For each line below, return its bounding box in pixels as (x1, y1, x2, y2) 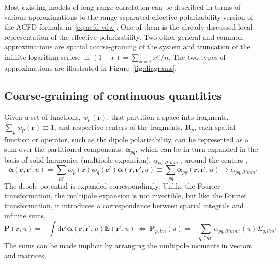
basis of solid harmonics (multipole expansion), (4, 154, 151, 165)
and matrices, (4, 250, 46, 260)
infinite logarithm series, (4, 51, 80, 62)
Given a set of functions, (4, 111, 81, 122)
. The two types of (168, 51, 226, 62)
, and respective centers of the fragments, (54, 122, 183, 133)
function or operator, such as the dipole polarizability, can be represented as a (4, 134, 249, 144)
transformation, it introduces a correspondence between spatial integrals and (4, 200, 244, 210)
